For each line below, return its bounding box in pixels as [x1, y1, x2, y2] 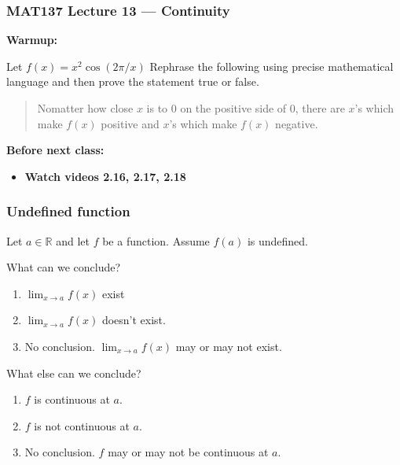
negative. [275, 115, 318, 131]
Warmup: [6, 31, 58, 48]
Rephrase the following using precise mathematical [149, 57, 394, 74]
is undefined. [247, 232, 309, 249]
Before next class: [6, 142, 105, 158]
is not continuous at [34, 417, 130, 434]
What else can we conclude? [6, 364, 141, 381]
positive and [101, 115, 160, 131]
